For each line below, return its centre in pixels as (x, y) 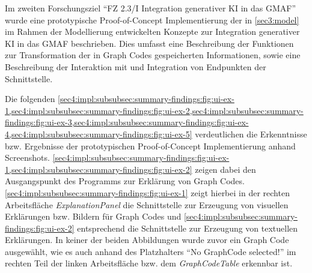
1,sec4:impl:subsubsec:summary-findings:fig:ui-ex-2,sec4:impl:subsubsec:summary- (154, 110)
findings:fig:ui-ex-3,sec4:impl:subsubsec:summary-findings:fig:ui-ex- (127, 122)
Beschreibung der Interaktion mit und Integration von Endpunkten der (136, 66)
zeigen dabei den (225, 169)
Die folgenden (30, 99)
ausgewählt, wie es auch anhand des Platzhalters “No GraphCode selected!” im (151, 251)
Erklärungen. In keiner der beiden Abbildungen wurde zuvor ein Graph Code (147, 240)
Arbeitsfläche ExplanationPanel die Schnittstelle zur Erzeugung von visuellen (147, 204)
